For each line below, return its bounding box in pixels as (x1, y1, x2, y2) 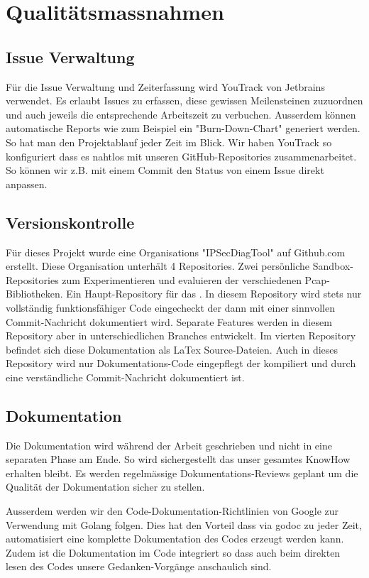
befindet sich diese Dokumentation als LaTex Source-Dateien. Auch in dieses (6, 342, 338, 356)
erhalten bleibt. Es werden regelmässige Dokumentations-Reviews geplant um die (6, 465, 358, 480)
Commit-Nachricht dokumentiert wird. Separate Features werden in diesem (6, 314, 332, 329)
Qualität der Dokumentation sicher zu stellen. (6, 479, 205, 494)
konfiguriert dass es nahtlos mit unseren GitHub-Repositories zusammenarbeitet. (6, 148, 357, 163)
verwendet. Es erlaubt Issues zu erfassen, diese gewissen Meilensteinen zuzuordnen (6, 93, 363, 108)
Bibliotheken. (6, 286, 63, 301)
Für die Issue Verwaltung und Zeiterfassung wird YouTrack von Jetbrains (6, 79, 325, 94)
